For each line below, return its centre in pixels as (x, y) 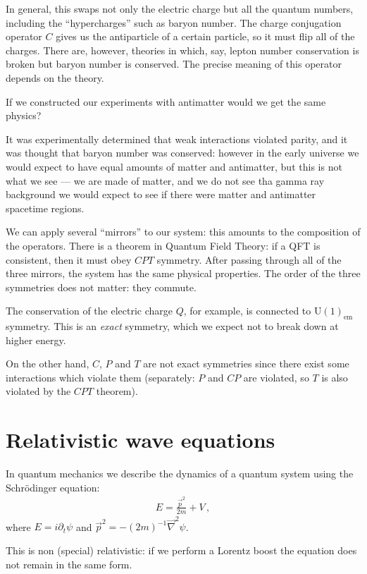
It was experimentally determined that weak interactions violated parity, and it (177, 139)
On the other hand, (48, 364)
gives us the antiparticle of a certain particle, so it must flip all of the (205, 36)
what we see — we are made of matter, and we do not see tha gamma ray (165, 180)
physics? (24, 115)
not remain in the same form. (69, 564)
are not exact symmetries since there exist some (246, 364)
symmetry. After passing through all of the (249, 259)
